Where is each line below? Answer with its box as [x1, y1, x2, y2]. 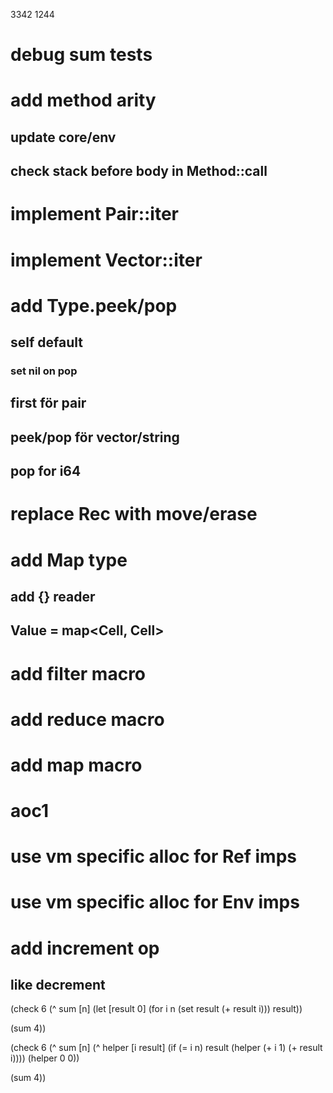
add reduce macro [10, 708, 165, 731]
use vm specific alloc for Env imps [10, 891, 300, 914]
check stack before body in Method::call [10, 163, 268, 180]
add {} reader [10, 588, 96, 605]
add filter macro [10, 662, 147, 685]
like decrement [10, 977, 106, 994]
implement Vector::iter [10, 249, 203, 271]
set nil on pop [10, 364, 78, 378]
